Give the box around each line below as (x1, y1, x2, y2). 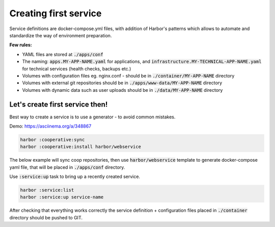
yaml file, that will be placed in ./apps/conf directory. (9, 164, 125, 170)
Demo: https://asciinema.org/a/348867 (9, 123, 92, 129)
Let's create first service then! (9, 100, 108, 109)
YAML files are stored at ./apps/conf (22, 51, 104, 57)
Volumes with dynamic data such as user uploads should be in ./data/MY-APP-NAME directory (22, 87, 223, 93)
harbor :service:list (20, 187, 74, 193)
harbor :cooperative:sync (20, 137, 85, 142)
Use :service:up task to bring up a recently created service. (9, 173, 140, 180)
